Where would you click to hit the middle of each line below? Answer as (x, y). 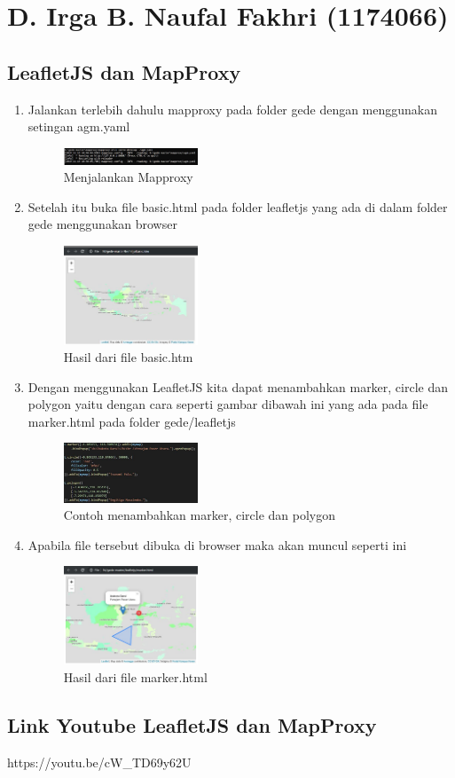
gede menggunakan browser (102, 224)
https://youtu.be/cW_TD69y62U (99, 762)
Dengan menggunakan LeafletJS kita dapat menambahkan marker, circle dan (238, 386)
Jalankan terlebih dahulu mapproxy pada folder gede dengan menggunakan (233, 109)
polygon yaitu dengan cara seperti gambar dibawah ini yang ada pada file (228, 404)
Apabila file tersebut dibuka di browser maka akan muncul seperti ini (217, 544)
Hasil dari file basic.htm (128, 357)
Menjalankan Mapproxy (128, 177)
